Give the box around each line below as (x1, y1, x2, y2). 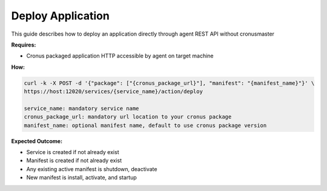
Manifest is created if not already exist (26, 157, 122, 164)
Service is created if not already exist (26, 149, 119, 156)
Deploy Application (11, 9, 110, 22)
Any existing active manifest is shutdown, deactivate (26, 165, 157, 172)
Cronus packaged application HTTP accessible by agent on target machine (26, 52, 214, 60)
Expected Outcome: (11, 137, 63, 144)
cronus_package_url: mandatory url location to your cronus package (24, 114, 232, 120)
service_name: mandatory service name (24, 105, 139, 112)
